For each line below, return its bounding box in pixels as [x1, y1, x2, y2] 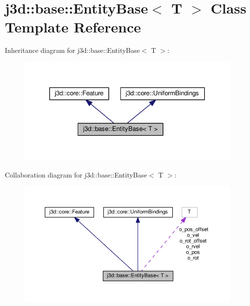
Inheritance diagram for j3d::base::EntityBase [5, 45, 140, 55]
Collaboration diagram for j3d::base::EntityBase [5, 169, 147, 179]
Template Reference [5, 17, 141, 37]
